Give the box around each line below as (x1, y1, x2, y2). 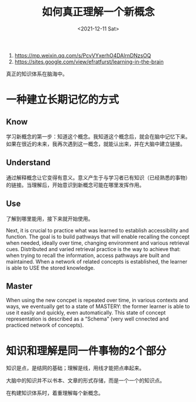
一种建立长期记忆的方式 (6, 93, 119, 106)
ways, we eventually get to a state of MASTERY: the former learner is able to (6, 303, 190, 310)
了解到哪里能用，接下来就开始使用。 (6, 215, 94, 222)
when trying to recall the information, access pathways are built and (6, 252, 170, 259)
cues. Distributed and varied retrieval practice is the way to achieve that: (6, 245, 181, 252)
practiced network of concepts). (6, 322, 84, 329)
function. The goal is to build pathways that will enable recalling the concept (6, 233, 190, 240)
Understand (6, 158, 51, 168)
